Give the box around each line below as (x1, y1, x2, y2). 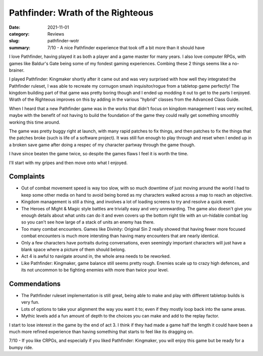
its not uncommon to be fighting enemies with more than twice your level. (21, 267, 169, 273)
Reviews (47, 31, 64, 37)
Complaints (9, 172, 45, 181)
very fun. (21, 300, 39, 305)
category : (9, 31, 30, 37)
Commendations (9, 280, 61, 288)
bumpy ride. (9, 344, 34, 350)
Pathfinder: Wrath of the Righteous (9, 7, 153, 18)
